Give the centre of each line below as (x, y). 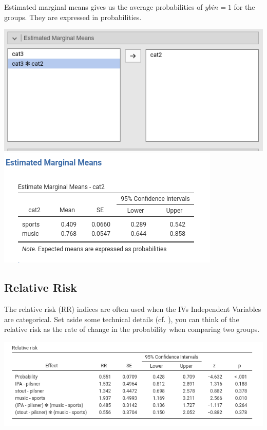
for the (244, 7)
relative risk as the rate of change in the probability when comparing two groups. (132, 329)
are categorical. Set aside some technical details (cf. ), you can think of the (122, 319)
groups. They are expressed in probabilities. (73, 17)
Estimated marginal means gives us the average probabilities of (103, 7)
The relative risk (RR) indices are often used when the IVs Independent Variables (133, 309)
